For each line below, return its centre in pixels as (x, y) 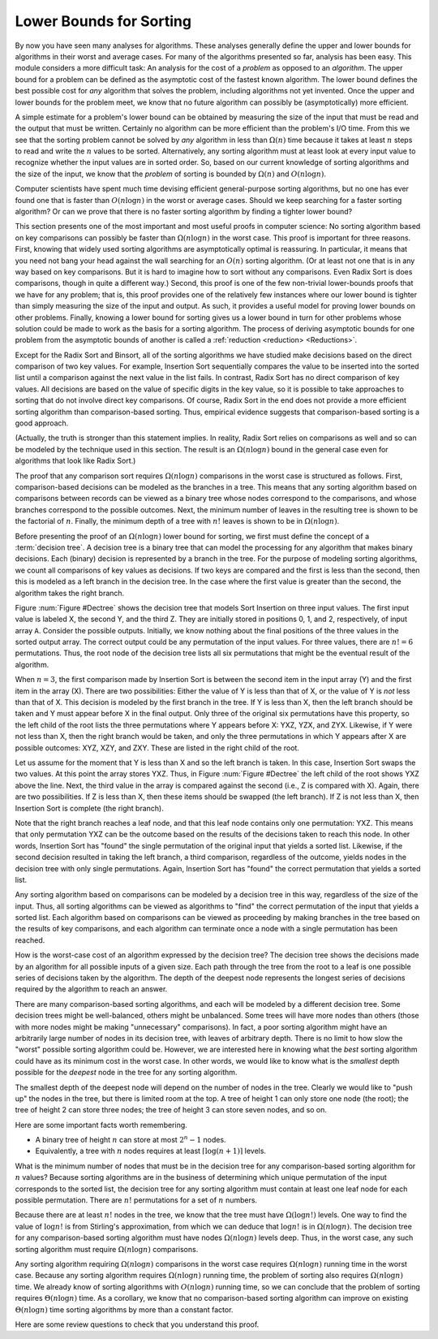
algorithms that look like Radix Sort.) (75, 461)
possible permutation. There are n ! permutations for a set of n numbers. (136, 1200)
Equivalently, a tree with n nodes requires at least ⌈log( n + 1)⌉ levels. (151, 1151)
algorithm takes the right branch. (70, 593)
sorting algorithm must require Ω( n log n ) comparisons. (107, 1249)
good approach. (42, 423)
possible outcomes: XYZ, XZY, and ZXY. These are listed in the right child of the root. (157, 748)
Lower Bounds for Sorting (103, 21)
